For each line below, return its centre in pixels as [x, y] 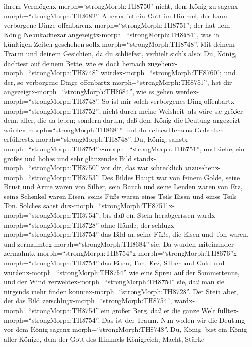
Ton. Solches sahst [31, 206]
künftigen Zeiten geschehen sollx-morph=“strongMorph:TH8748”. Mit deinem [119, 44]
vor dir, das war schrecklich [142, 168]
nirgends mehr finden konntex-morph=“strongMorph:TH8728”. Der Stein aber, [121, 291]
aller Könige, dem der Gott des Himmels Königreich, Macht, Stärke [104, 339]
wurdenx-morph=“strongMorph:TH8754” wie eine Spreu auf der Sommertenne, [122, 272]
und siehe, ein [224, 148]
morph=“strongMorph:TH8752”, [52, 110]
